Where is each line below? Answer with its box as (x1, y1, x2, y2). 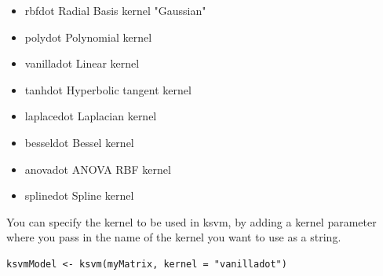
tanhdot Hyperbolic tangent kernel (24, 81, 191, 98)
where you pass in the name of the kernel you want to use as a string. (6, 229, 341, 245)
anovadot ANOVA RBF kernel (24, 160, 171, 177)
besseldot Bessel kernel (24, 134, 134, 150)
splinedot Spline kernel (24, 187, 134, 204)
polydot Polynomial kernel (24, 28, 152, 45)
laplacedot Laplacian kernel (24, 108, 157, 124)
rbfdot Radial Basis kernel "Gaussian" (24, 2, 206, 18)
